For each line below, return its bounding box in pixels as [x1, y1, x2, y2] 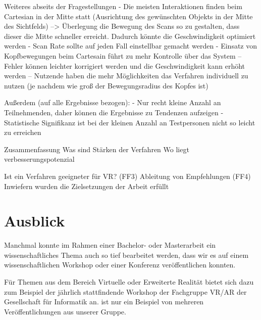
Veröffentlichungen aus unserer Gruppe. [4, 306, 126, 316]
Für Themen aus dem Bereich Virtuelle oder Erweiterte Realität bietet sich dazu [4, 277, 254, 287]
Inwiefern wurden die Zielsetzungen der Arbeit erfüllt [4, 180, 169, 191]
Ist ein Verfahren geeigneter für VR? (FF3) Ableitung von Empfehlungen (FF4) [4, 170, 251, 181]
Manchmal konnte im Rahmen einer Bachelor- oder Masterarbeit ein [4, 240, 216, 250]
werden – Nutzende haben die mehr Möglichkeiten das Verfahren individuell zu [4, 70, 248, 81]
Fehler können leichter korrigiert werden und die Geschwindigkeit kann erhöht [4, 60, 245, 71]
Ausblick [4, 210, 65, 231]
